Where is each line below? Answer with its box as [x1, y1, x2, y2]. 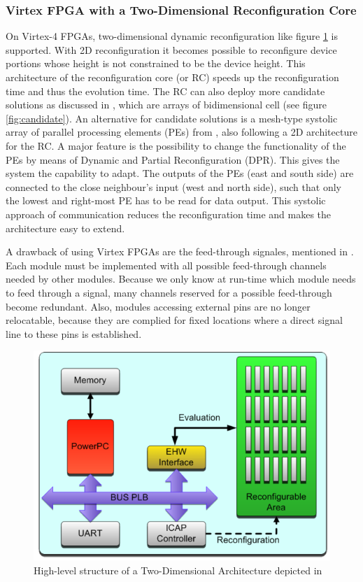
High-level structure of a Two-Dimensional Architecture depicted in [34, 562, 322, 577]
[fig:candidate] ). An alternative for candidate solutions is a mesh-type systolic [6, 111, 338, 125]
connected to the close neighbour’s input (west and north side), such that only [6, 179, 341, 194]
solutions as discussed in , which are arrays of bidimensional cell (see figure [6, 97, 327, 112]
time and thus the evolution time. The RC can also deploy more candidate [6, 83, 325, 98]
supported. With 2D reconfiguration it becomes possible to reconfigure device [6, 42, 337, 57]
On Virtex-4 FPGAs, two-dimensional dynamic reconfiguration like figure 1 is [6, 29, 338, 43]
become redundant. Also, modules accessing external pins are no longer [6, 299, 311, 313]
